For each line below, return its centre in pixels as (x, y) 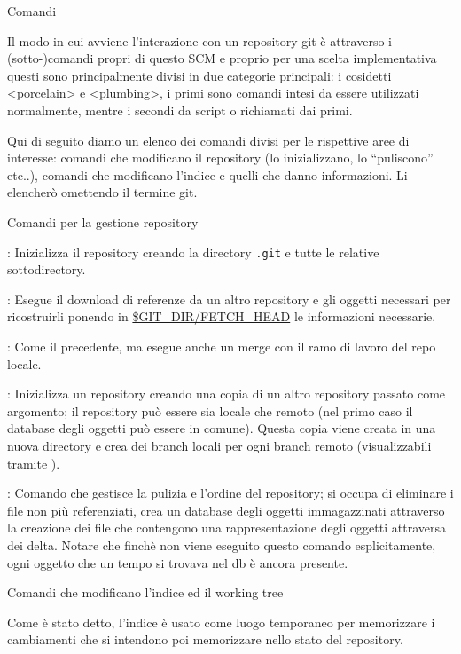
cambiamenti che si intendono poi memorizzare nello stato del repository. (205, 639)
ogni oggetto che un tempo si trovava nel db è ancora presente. (178, 562)
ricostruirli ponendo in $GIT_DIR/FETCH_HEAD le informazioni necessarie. (222, 316)
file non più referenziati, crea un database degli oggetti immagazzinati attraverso (226, 510)
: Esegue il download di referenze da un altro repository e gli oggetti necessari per (229, 299)
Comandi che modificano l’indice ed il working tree (145, 592)
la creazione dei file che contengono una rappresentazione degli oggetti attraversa (227, 528)
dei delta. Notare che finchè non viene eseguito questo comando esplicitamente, (222, 544)
